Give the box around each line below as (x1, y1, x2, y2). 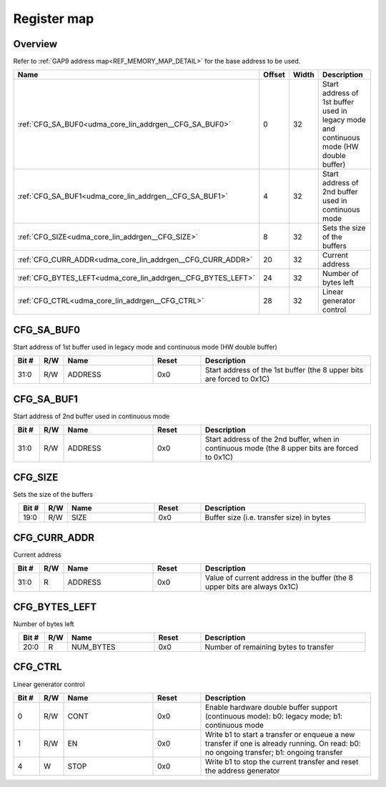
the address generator (204, 766, 280, 776)
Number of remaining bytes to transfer (204, 642, 334, 652)
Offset (263, 70, 285, 80)
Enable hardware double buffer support (204, 702, 338, 712)
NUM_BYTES (71, 642, 116, 652)
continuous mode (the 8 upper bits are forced (204, 443, 359, 453)
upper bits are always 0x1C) (204, 582, 299, 592)
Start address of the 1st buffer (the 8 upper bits (204, 365, 364, 375)
